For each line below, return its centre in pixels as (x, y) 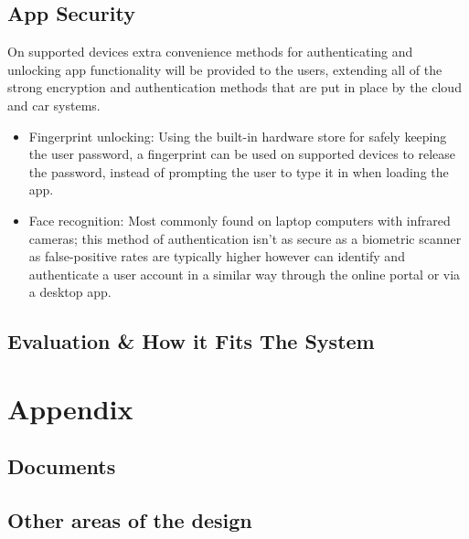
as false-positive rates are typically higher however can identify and (217, 256)
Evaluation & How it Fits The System (191, 341)
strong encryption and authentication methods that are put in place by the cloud (234, 87)
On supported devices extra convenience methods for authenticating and (210, 52)
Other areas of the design (130, 520)
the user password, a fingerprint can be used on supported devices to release (242, 154)
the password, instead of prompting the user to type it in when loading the (239, 171)
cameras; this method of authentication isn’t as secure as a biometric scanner (245, 238)
